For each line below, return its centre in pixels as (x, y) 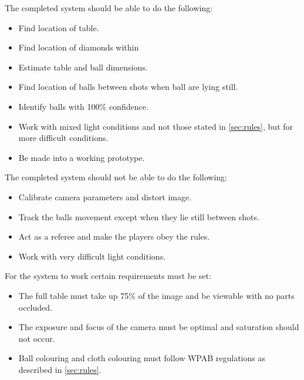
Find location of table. (59, 27)
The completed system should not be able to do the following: (116, 177)
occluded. (35, 307)
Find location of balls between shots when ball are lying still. (128, 87)
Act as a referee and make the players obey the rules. (114, 236)
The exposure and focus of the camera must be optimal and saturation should (159, 327)
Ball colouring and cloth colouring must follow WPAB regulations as (142, 358)
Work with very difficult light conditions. (92, 256)
